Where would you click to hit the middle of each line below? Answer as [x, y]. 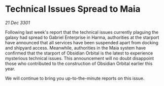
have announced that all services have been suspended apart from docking [82, 42]
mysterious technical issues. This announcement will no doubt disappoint [80, 58]
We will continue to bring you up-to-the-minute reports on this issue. [75, 78]
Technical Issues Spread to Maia [73, 9]
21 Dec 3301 [18, 23]
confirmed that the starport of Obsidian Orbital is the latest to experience [79, 53]
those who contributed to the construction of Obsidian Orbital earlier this [79, 63]
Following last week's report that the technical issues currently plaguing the [82, 32]
